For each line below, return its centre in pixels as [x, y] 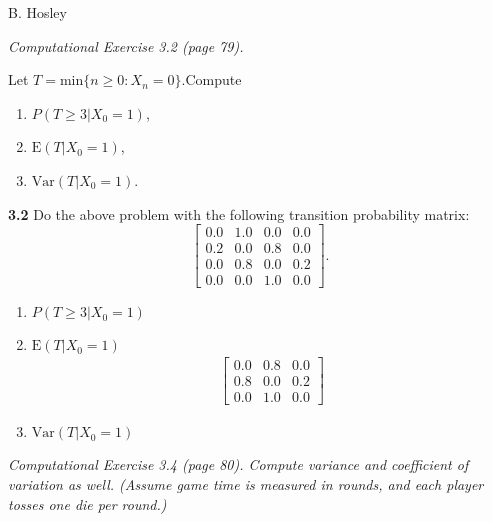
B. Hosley [37, 12]
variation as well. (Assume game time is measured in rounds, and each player [246, 484]
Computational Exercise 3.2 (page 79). [126, 45]
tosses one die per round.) [87, 503]
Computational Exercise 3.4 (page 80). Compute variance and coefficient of [238, 464]
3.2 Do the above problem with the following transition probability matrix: [239, 213]
